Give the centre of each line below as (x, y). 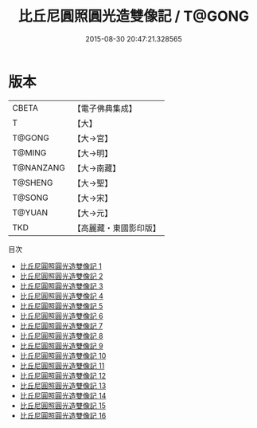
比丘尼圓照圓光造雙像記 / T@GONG (134, 16)
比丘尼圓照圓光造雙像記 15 (62, 405)
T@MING (29, 152)
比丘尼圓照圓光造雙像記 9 (61, 346)
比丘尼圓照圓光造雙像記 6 (61, 316)
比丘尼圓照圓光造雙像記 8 (61, 336)
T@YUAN (30, 212)
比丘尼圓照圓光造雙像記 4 (61, 296)
